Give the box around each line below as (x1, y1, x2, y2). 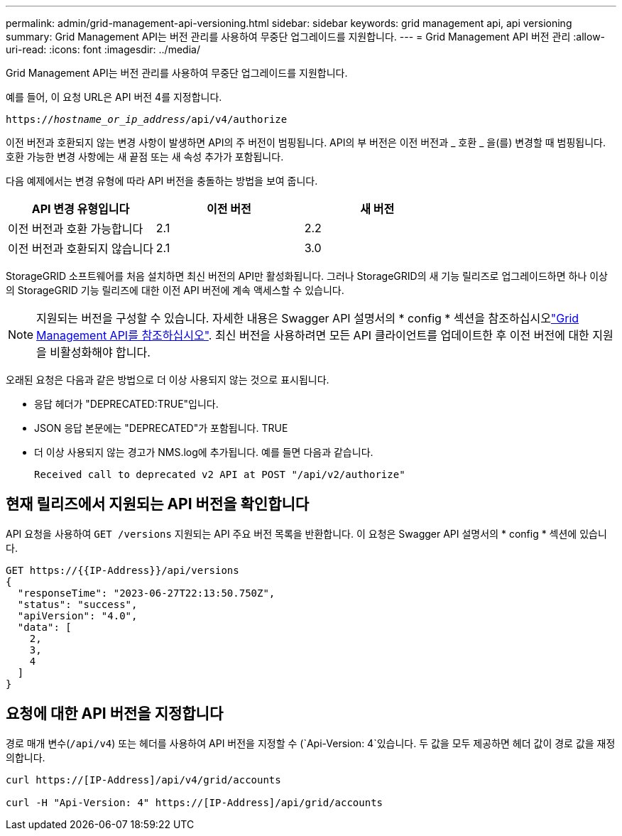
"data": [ (17, 621, 72, 633)
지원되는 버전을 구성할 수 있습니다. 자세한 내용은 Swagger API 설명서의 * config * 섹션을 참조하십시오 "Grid (36, 311, 579, 325)
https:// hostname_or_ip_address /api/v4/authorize (6, 114, 288, 125)
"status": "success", (17, 598, 138, 610)
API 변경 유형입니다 (31, 202, 130, 216)
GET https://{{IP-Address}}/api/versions (6, 564, 239, 576)
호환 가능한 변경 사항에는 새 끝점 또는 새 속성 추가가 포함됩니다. (6, 151, 284, 163)
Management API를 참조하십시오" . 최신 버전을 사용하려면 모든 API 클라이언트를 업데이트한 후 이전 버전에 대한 (36, 328, 589, 342)
